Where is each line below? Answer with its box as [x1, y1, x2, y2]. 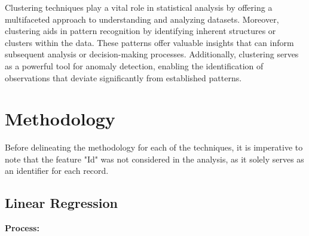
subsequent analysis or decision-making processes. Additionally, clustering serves [5, 48, 299, 60]
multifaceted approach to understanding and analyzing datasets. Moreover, [5, 13, 279, 25]
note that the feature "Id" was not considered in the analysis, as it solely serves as [5, 152, 304, 165]
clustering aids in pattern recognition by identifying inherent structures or [5, 24, 276, 37]
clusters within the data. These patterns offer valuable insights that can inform [5, 36, 294, 48]
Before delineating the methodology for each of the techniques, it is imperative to [5, 141, 303, 154]
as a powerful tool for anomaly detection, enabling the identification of [5, 59, 264, 72]
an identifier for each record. [5, 164, 109, 177]
